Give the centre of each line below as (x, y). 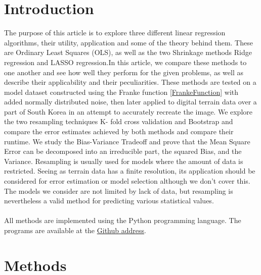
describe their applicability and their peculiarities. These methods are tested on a (130, 82)
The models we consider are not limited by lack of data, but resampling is (119, 190)
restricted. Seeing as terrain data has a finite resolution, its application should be (130, 171)
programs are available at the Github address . (75, 230)
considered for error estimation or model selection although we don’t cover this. (127, 181)
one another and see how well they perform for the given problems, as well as (124, 72)
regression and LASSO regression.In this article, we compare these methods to (125, 62)
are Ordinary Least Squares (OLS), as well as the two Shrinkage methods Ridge (128, 52)
